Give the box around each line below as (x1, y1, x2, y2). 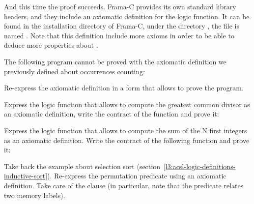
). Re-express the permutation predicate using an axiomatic (47, 171, 226, 181)
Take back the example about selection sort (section (4, 161, 160, 171)
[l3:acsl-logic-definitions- (163, 161, 236, 171)
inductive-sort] (4, 171, 48, 181)
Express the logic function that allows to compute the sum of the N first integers (4, 125, 247, 135)
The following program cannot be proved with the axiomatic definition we (4, 56, 226, 66)
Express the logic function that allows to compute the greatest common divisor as (4, 99, 250, 109)
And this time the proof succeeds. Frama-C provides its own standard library (4, 1, 236, 11)
